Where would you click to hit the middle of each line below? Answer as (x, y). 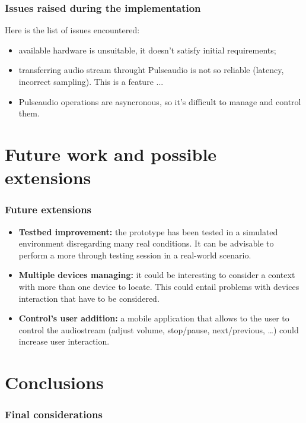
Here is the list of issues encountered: (72, 30)
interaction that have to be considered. (89, 298)
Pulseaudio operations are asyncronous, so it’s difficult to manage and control (160, 101)
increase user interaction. (64, 341)
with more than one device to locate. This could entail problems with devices (159, 286)
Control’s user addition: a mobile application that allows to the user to (154, 318)
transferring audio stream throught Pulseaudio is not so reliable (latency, (151, 70)
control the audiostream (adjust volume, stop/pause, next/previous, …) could (159, 329)
